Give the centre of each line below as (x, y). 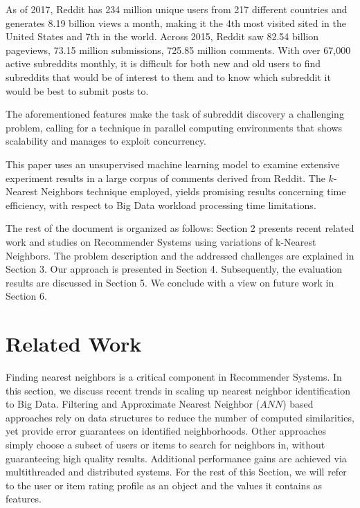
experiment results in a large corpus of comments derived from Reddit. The (165, 178)
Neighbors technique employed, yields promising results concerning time (193, 191)
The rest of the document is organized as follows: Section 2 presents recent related (180, 228)
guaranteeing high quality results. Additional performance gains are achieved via (176, 458)
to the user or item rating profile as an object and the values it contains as (164, 485)
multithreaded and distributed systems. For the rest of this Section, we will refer (176, 472)
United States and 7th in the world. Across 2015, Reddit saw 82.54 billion (162, 36)
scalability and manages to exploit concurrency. (106, 141)
